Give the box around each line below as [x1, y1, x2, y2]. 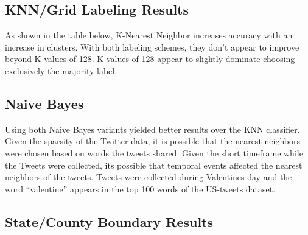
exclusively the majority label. [5, 64, 117, 77]
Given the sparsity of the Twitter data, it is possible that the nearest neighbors [5, 135, 300, 147]
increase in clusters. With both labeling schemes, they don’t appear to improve [5, 40, 299, 53]
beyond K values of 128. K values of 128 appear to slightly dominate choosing [5, 52, 295, 65]
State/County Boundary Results [5, 212, 214, 231]
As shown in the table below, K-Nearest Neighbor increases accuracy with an [5, 29, 293, 41]
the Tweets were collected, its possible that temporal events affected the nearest [5, 158, 303, 171]
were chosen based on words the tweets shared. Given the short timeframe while [5, 146, 303, 159]
